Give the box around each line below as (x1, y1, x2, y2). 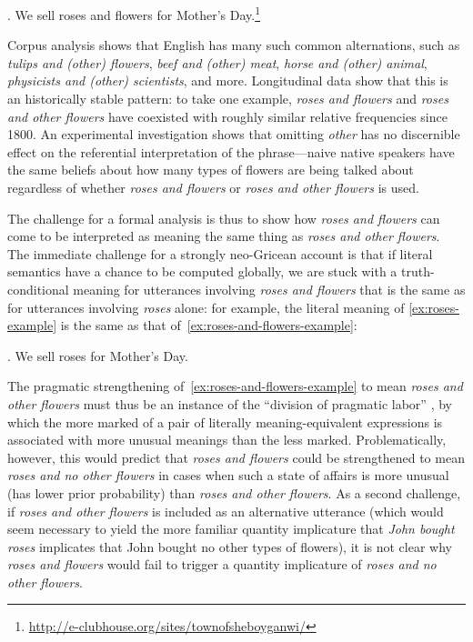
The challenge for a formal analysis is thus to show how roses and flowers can (7, 208, 440, 227)
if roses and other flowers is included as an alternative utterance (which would (7, 501, 444, 520)
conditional (7, 279, 69, 298)
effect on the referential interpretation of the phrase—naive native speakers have (7, 142, 455, 161)
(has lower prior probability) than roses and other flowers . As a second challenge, (7, 483, 461, 502)
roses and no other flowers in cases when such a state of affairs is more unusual (7, 466, 449, 485)
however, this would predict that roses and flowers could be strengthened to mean (7, 447, 465, 466)
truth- (401, 262, 435, 281)
